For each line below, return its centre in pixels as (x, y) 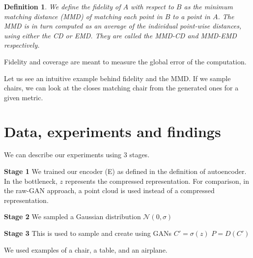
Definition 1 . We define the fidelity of (62, 6)
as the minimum (208, 6)
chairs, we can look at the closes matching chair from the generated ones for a (121, 88)
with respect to (152, 6)
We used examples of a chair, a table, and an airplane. (86, 249)
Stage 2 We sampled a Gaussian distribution (72, 216)
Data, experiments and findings (112, 131)
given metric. (24, 97)
